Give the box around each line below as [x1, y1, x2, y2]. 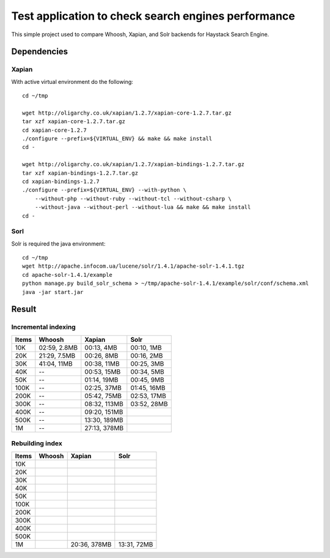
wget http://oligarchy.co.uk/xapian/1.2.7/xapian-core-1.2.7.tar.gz [22, 109, 232, 116]
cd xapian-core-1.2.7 [22, 126, 87, 134]
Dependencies [11, 47, 68, 57]
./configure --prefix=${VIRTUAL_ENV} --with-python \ [22, 187, 186, 194]
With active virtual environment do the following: [11, 78, 134, 85]
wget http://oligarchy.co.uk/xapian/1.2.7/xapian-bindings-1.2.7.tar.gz [22, 161, 244, 168]
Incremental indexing [11, 323, 76, 331]
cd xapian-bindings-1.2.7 [22, 178, 100, 185]
